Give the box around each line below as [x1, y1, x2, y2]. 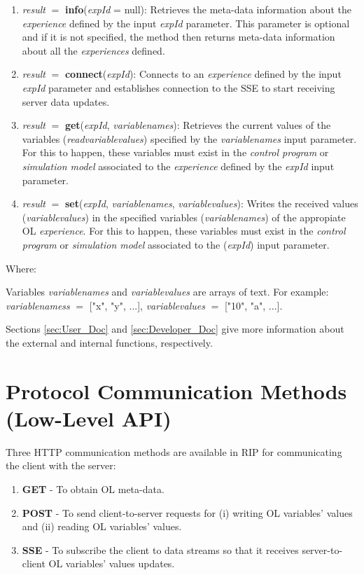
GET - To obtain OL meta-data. [22, 481, 164, 496]
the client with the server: [6, 458, 116, 473]
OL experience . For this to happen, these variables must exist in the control [22, 223, 346, 238]
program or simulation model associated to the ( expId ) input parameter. [22, 237, 330, 251]
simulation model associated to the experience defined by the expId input [22, 158, 335, 173]
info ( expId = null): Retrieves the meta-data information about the [64, 2, 351, 16]
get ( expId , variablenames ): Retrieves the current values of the [64, 118, 331, 132]
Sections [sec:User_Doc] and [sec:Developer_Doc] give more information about [6, 321, 344, 336]
